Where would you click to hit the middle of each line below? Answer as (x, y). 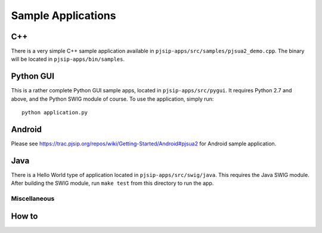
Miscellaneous (33, 198)
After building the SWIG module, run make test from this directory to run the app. (112, 183)
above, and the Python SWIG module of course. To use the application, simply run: (112, 99)
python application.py (55, 113)
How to (24, 216)
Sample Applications (64, 15)
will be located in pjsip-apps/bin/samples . (68, 59)
